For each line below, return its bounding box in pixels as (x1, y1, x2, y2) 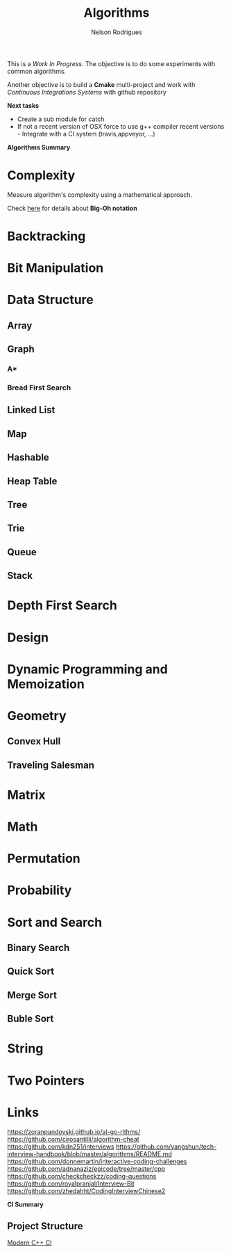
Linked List (7, 404, 55, 416)
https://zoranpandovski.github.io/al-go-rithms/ (7, 1127, 141, 1135)
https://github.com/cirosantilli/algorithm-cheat (7, 1135, 140, 1143)
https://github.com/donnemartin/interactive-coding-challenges (7, 1157, 187, 1165)
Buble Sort (7, 1013, 54, 1025)
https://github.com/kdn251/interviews (7, 1142, 114, 1151)
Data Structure (7, 292, 94, 308)
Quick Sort (7, 966, 54, 977)
